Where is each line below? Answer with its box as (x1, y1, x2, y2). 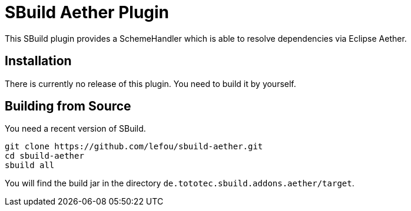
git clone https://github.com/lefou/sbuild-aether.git (5, 142, 263, 152)
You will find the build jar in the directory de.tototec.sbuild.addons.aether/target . (5, 178, 354, 189)
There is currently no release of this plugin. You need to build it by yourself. (5, 78, 296, 89)
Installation (5, 53, 72, 69)
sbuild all (5, 160, 55, 170)
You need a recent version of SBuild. (5, 123, 146, 134)
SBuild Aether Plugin (5, 2, 170, 22)
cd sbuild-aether (5, 151, 84, 161)
